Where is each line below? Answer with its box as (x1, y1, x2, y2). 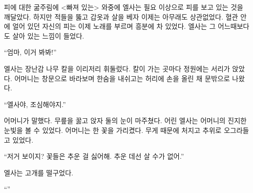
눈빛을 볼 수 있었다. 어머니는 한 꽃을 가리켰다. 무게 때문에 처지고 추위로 (4, 125, 222, 135)
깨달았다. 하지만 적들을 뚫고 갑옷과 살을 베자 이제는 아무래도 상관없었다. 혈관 (4, 11, 238, 21)
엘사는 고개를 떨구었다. (4, 167, 74, 177)
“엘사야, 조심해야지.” (4, 99, 66, 109)
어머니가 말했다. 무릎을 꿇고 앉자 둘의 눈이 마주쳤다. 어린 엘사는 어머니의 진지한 (4, 115, 247, 126)
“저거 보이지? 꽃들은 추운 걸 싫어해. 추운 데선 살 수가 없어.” (4, 151, 184, 161)
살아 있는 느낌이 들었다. (12, 30, 84, 41)
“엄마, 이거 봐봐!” (4, 47, 57, 57)
